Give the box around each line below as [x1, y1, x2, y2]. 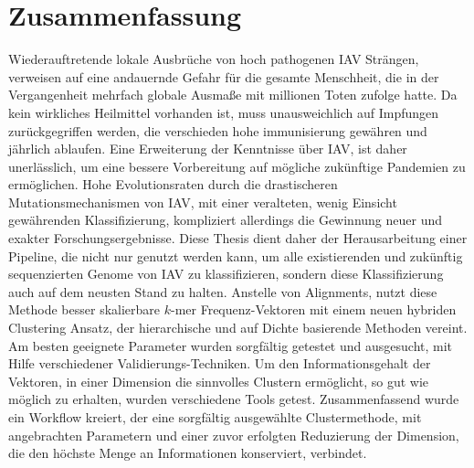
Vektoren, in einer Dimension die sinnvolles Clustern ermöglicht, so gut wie [8, 371, 428, 390]
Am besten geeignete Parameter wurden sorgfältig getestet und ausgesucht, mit [8, 335, 453, 355]
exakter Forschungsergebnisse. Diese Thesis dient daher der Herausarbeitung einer [8, 229, 468, 248]
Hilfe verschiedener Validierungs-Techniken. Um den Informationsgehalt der [8, 354, 431, 373]
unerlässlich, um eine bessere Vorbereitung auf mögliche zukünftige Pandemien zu [8, 156, 466, 175]
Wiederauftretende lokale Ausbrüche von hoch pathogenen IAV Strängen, [8, 49, 419, 69]
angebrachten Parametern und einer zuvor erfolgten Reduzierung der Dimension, [8, 425, 459, 444]
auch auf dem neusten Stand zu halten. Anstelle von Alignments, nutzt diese [8, 282, 437, 301]
